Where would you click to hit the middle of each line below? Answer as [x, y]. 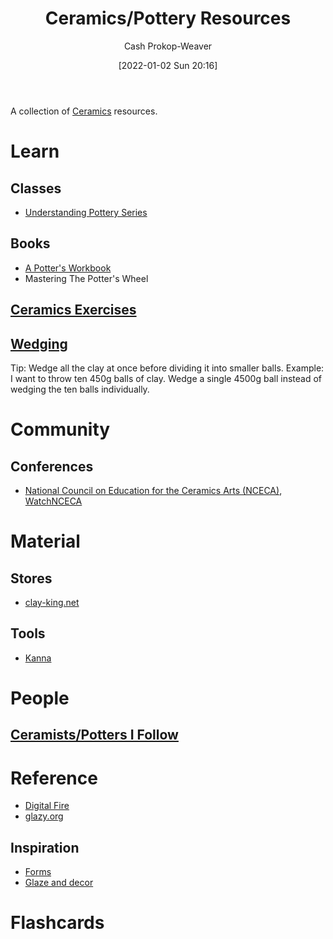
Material [45, 541]
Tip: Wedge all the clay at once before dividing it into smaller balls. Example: [167, 368]
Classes [36, 188]
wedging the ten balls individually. [80, 389]
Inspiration [45, 847]
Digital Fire [47, 806]
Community [60, 429]
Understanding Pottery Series [86, 212]
